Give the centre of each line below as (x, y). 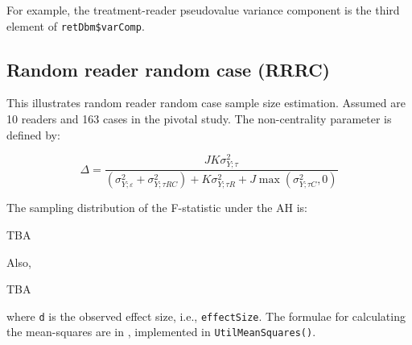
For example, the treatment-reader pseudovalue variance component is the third (203, 10)
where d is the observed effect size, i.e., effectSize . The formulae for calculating (206, 316)
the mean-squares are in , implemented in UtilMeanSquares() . (161, 332)
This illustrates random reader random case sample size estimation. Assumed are (206, 103)
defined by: (33, 134)
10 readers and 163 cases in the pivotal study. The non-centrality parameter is (199, 119)
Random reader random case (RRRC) (168, 69)
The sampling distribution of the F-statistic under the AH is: (157, 208)
